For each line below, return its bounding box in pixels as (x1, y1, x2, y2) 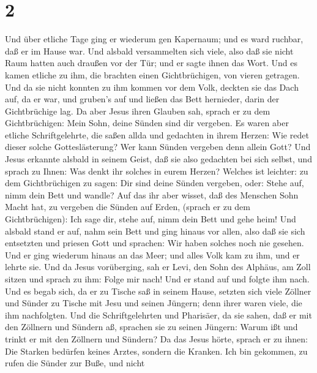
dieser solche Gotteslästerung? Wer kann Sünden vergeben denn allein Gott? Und (5, 140, 311, 153)
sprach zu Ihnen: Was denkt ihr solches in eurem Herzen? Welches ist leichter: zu (5, 164, 308, 177)
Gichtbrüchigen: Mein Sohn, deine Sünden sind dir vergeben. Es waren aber (5, 116, 289, 129)
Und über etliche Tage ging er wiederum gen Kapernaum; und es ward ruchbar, (5, 32, 304, 45)
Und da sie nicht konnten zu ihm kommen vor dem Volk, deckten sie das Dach (5, 80, 299, 93)
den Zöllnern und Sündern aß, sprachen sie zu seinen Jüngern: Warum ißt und (5, 320, 298, 333)
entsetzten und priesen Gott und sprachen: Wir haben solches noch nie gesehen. (5, 236, 304, 249)
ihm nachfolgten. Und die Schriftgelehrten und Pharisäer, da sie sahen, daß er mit (5, 308, 312, 321)
